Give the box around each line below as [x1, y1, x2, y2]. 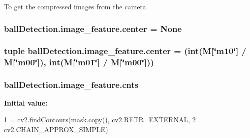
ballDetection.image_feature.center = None [4, 22, 182, 34]
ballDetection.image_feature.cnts [4, 79, 139, 91]
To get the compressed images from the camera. [4, 1, 148, 11]
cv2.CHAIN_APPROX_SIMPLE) [4, 124, 108, 134]
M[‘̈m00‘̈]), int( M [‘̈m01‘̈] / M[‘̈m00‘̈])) [4, 56, 154, 68]
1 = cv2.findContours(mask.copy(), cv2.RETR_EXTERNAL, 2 [4, 114, 196, 125]
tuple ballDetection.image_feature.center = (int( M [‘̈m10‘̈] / [4, 45, 247, 57]
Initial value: [4, 98, 48, 108]
